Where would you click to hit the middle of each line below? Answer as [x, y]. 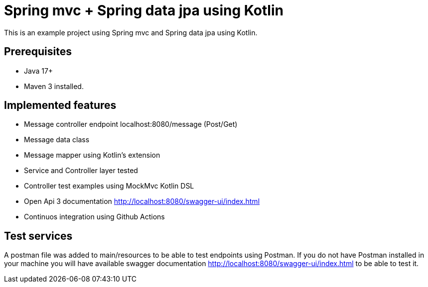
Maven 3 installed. [54, 86]
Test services [38, 236]
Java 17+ [39, 71]
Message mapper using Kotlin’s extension [92, 155]
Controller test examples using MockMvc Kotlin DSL [109, 186]
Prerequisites [38, 52]
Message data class [57, 140]
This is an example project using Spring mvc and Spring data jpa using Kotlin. [131, 32]
